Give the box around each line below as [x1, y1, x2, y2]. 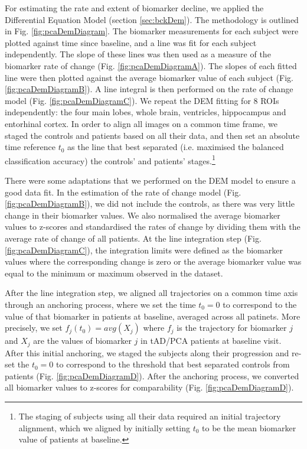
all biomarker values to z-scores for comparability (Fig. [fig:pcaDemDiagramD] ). [5, 381, 294, 393]
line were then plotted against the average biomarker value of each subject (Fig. [5, 71, 293, 83]
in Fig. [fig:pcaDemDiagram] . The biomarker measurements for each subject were [5, 25, 299, 37]
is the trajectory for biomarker [177, 321, 287, 334]
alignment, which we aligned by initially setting [18, 421, 191, 434]
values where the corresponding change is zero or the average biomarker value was [5, 255, 302, 268]
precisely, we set [5, 321, 63, 334]
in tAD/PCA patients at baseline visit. [141, 334, 282, 347]
